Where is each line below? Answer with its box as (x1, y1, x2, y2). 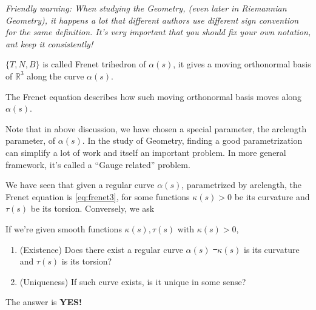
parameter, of (5, 134, 56, 147)
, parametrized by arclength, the (181, 178, 301, 191)
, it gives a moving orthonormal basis (173, 58, 311, 70)
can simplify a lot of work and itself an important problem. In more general (5, 146, 286, 158)
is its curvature (244, 243, 300, 255)
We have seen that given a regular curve (5, 178, 155, 191)
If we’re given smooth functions (5, 222, 122, 235)
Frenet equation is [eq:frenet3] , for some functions (5, 190, 190, 203)
